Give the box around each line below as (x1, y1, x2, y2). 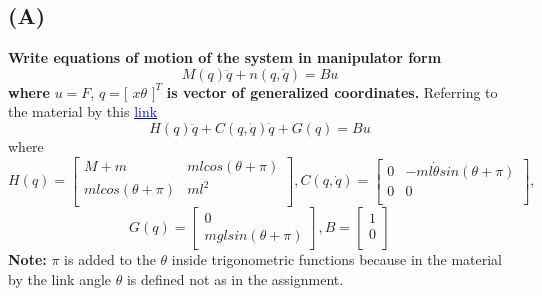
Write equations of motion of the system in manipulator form (8, 47, 442, 68)
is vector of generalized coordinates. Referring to (166, 81, 498, 102)
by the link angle (8, 268, 112, 289)
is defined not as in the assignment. (126, 268, 344, 289)
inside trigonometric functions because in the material (171, 249, 502, 270)
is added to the (64, 249, 156, 270)
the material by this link (8, 101, 158, 122)
